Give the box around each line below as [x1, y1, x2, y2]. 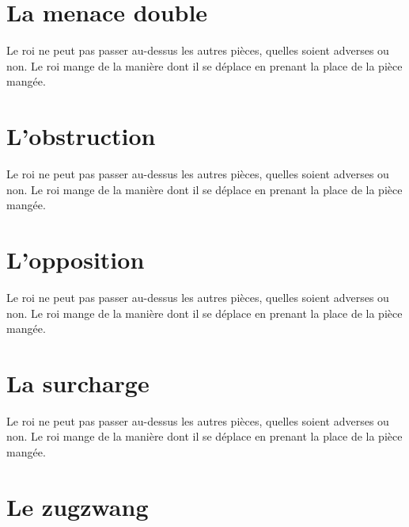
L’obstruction [6, 120, 156, 152]
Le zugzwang [6, 490, 149, 522]
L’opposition [6, 243, 145, 275]
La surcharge [6, 366, 150, 399]
